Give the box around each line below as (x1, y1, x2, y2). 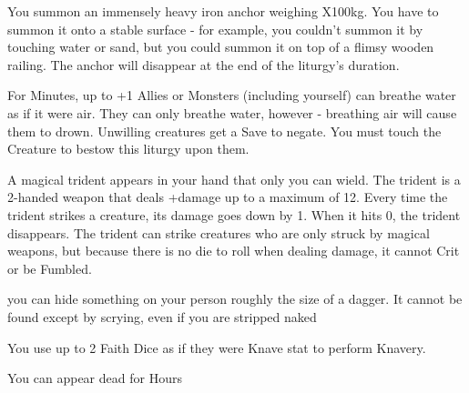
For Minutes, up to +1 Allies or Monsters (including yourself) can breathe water (7, 86, 456, 105)
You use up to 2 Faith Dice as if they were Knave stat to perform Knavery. (7, 338, 426, 357)
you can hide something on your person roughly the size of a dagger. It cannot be (7, 289, 463, 308)
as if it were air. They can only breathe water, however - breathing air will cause (7, 103, 457, 122)
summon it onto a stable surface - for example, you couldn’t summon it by (7, 19, 423, 38)
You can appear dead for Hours (7, 368, 182, 388)
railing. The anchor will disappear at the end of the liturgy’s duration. (7, 55, 400, 74)
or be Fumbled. (7, 258, 92, 277)
